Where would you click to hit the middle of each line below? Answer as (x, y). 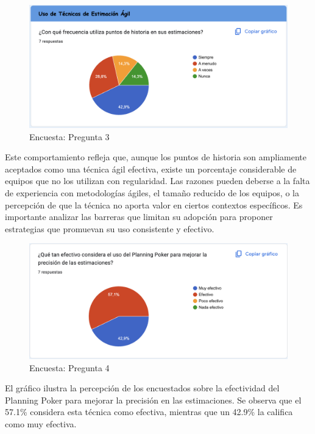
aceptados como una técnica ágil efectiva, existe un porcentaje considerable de (151, 169)
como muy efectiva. (41, 424)
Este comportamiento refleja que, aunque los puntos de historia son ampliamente (156, 157)
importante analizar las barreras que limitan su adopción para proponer (139, 217)
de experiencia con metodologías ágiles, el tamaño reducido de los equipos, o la (152, 193)
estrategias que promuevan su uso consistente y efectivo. (110, 228)
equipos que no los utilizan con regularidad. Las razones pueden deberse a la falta (157, 181)
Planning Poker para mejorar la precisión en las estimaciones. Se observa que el (153, 400)
